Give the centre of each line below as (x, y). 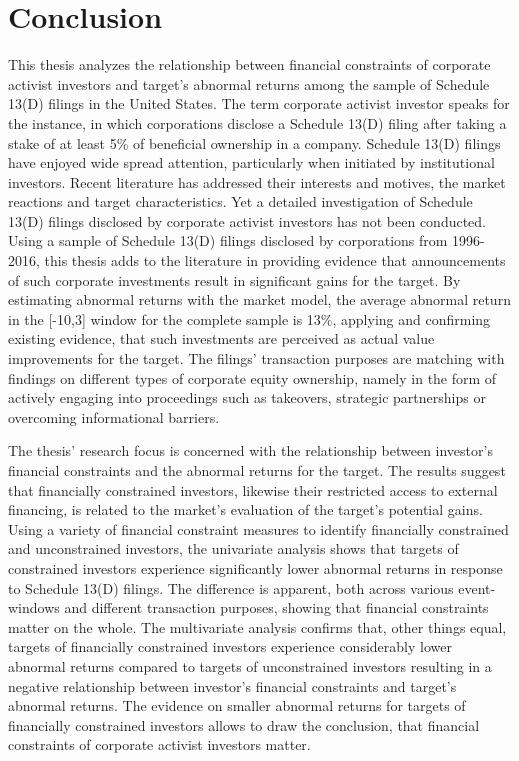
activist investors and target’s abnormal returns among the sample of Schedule (249, 83)
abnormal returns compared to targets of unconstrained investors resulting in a (250, 665)
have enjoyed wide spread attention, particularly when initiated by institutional (251, 162)
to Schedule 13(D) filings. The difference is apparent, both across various (231, 587)
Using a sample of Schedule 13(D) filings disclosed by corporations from (228, 240)
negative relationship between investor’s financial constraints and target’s (232, 685)
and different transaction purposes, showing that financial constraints (276, 607)
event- (477, 587)
